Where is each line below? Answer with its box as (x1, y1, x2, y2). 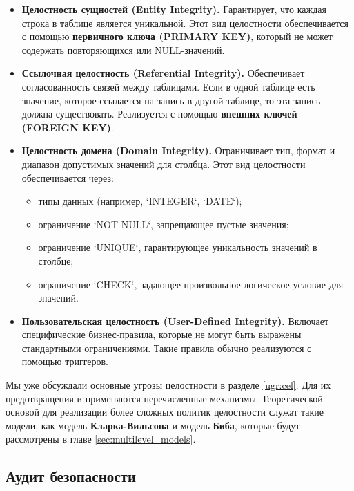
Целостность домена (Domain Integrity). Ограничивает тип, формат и (21, 143, 335, 158)
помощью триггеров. (21, 354, 108, 369)
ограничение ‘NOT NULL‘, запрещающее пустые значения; (38, 216, 289, 231)
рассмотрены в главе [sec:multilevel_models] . (6, 432, 196, 446)
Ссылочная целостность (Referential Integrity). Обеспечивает (21, 66, 305, 80)
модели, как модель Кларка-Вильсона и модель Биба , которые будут (6, 418, 300, 432)
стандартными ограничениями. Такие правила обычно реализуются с (21, 340, 312, 355)
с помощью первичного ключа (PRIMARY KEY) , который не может (21, 29, 333, 44)
